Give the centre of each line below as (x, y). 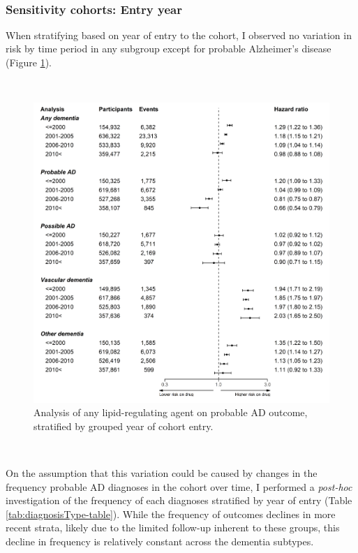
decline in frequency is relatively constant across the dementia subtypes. (160, 541)
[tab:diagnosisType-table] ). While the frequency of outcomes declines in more (171, 514)
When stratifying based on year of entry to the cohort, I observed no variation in (179, 35)
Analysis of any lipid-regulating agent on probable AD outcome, (171, 412)
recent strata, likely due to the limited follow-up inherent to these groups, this (173, 528)
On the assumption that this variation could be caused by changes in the (162, 473)
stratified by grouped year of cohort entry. (124, 426)
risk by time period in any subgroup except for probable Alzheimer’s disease (169, 49)
